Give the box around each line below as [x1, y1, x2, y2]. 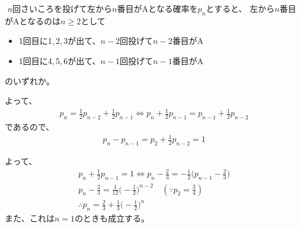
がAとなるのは [5, 14, 61, 27]
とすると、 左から [206, 2, 275, 14]
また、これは [5, 211, 55, 224]
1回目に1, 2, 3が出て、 [18, 34, 101, 47]
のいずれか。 [5, 74, 55, 87]
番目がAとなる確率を [117, 2, 198, 14]
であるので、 [5, 121, 55, 133]
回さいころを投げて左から [12, 2, 113, 14]
